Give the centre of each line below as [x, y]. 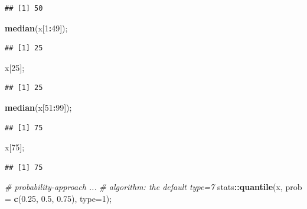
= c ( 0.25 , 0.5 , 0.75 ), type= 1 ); [58, 198]
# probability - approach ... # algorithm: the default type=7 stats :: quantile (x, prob [153, 187]
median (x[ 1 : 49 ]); [36, 28]
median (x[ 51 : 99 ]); [38, 107]
